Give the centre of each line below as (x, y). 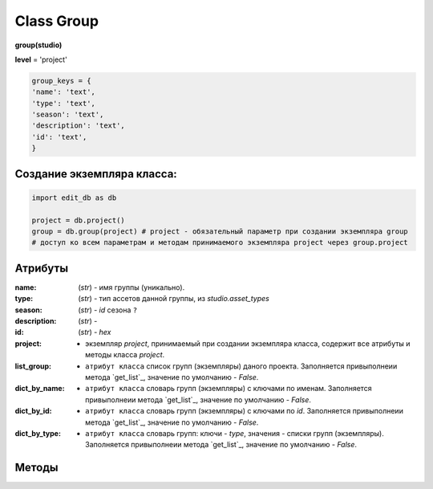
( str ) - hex (95, 332)
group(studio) (38, 45)
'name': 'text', (64, 92)
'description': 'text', (79, 126)
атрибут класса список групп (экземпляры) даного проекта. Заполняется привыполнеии (241, 366)
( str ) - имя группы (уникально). (132, 287)
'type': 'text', (64, 103)
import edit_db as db (74, 198)
